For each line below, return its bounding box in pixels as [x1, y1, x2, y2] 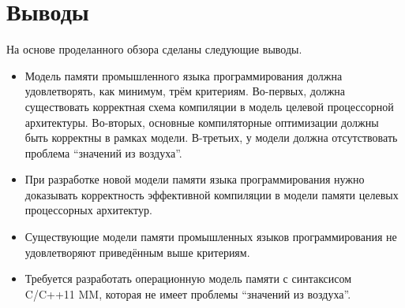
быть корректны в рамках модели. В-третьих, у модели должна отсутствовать [24, 129, 398, 146]
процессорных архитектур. [24, 202, 152, 218]
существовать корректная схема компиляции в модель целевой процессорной [24, 98, 394, 114]
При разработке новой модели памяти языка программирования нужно [24, 171, 365, 187]
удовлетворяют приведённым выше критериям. [24, 243, 250, 260]
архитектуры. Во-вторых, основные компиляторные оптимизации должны [24, 113, 379, 130]
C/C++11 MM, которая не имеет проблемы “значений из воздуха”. [24, 285, 351, 302]
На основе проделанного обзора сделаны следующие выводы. [6, 41, 302, 58]
